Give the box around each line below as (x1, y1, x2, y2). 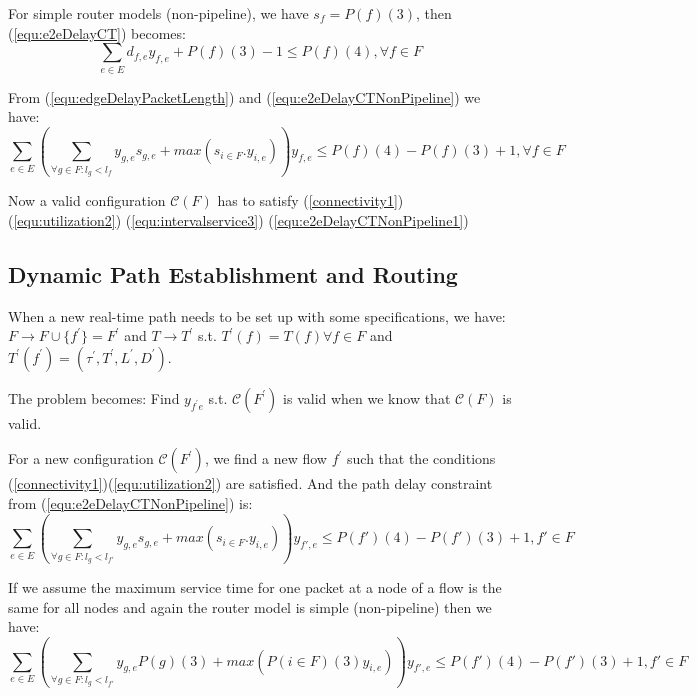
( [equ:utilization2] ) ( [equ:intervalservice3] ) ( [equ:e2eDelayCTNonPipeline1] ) (8, 209, 469, 230)
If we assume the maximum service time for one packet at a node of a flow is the (8, 577, 502, 598)
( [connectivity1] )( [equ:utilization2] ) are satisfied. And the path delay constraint (8, 473, 493, 494)
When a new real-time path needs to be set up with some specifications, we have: (8, 305, 506, 326)
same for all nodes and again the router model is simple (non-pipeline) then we (8, 596, 492, 617)
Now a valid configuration (8, 190, 166, 211)
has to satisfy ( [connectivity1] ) (217, 190, 404, 211)
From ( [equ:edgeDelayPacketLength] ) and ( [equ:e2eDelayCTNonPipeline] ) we (8, 86, 481, 107)
